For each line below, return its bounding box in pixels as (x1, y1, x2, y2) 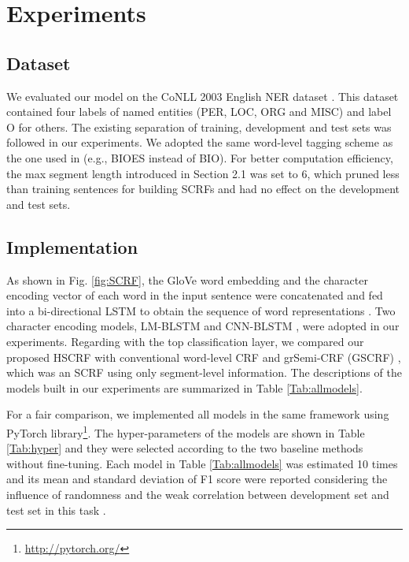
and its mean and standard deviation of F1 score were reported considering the (6, 471, 388, 487)
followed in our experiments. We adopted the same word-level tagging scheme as (6, 134, 393, 151)
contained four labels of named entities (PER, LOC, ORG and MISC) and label (6, 103, 392, 120)
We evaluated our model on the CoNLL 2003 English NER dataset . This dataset (6, 87, 399, 104)
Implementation (6, 234, 138, 259)
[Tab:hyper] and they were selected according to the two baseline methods (6, 440, 363, 456)
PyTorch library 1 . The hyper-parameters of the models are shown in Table (6, 422, 365, 441)
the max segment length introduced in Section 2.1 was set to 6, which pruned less (6, 165, 400, 181)
